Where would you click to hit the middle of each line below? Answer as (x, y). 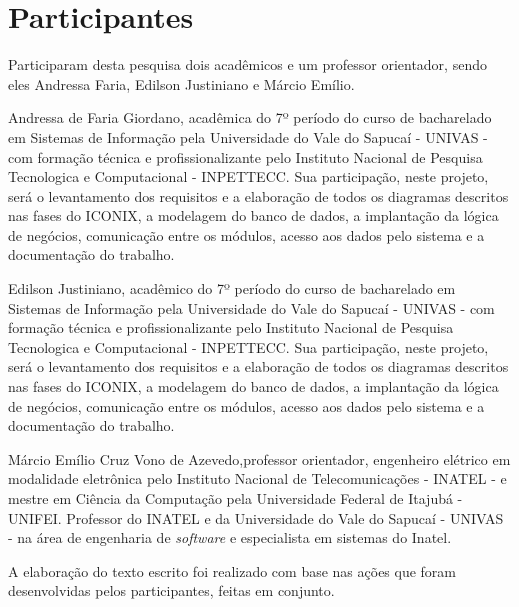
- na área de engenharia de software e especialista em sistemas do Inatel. (230, 537)
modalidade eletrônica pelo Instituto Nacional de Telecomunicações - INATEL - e (257, 478)
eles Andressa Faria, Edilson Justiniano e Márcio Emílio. (181, 83)
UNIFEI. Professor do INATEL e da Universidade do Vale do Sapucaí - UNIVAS (256, 517)
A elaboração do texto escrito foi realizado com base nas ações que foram (232, 570)
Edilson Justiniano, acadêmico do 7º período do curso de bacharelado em (232, 288)
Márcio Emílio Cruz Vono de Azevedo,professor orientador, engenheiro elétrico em (259, 458)
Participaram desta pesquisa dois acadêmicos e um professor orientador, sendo (247, 64)
